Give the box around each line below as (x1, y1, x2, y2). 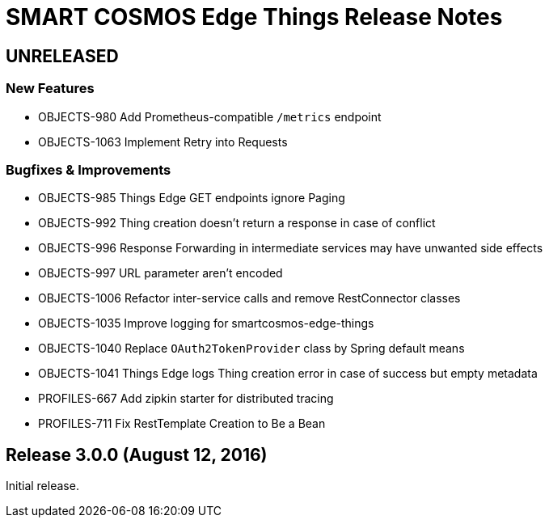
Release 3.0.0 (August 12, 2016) (6, 444, 268, 465)
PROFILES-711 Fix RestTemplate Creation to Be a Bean (38, 416, 326, 431)
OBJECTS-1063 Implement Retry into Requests (38, 134, 288, 149)
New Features (6, 80, 95, 97)
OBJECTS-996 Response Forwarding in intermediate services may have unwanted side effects (38, 241, 543, 256)
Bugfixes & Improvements (6, 161, 171, 178)
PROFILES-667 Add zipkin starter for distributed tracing (38, 391, 334, 406)
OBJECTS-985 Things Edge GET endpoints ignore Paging (38, 191, 345, 205)
